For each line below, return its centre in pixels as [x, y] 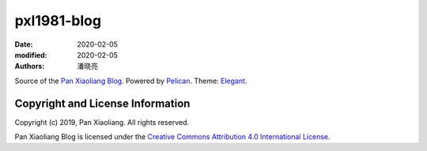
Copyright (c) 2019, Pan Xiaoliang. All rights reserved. [102, 122]
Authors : [30, 66]
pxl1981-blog [58, 21]
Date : [24, 44]
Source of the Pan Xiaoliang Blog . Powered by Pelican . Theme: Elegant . [131, 81]
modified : [31, 55]
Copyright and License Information [102, 103]
